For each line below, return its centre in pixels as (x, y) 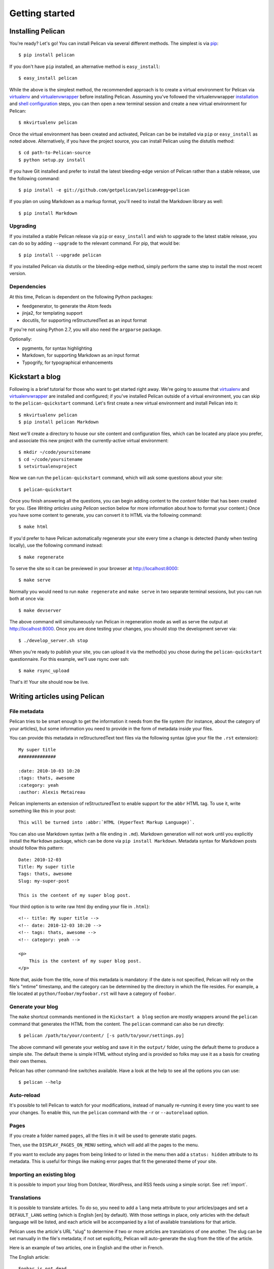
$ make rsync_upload (44, 671)
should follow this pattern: (37, 848)
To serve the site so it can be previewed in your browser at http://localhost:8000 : (94, 568)
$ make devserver (40, 610)
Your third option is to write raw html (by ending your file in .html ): (79, 907)
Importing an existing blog (42, 1174)
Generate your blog (34, 1007)
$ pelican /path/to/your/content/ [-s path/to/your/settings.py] (101, 1036)
